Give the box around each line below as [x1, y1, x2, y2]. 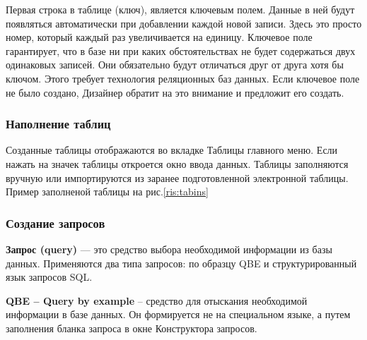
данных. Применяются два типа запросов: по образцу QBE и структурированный [6, 255, 357, 270]
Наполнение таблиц [6, 115, 111, 133]
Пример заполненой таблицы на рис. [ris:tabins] [6, 184, 209, 199]
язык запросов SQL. [6, 269, 93, 284]
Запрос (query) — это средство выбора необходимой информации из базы [6, 241, 332, 256]
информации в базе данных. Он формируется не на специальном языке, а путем [6, 307, 351, 322]
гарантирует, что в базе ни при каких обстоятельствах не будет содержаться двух [6, 43, 356, 58]
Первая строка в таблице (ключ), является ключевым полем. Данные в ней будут [6, 2, 355, 16]
